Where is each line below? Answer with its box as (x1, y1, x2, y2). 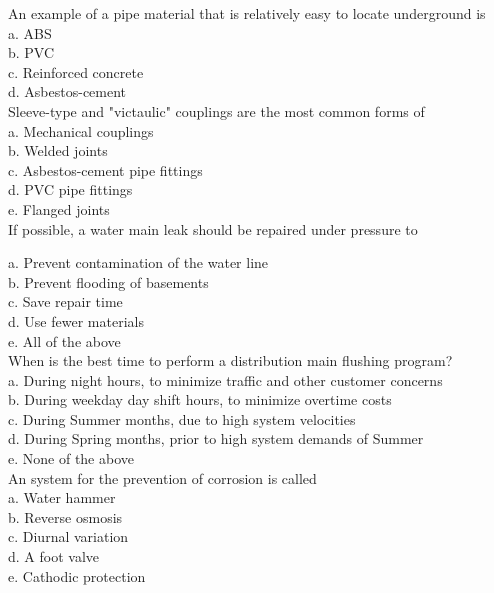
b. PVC (8, 42, 55, 63)
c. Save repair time (8, 291, 123, 312)
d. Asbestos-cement (8, 81, 127, 102)
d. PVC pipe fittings (8, 179, 133, 200)
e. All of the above (8, 330, 121, 351)
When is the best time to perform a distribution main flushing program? (8, 350, 453, 371)
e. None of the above (8, 448, 134, 469)
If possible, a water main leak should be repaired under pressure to (8, 218, 418, 239)
